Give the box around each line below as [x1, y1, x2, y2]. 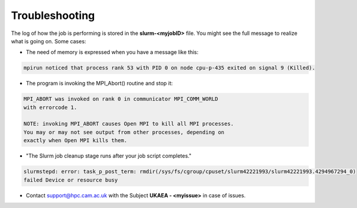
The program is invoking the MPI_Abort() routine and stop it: [26, 80, 173, 87]
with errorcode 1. [23, 104, 77, 111]
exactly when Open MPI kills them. [23, 137, 127, 144]
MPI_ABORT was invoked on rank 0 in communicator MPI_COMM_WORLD [23, 95, 218, 103]
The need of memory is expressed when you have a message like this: [26, 49, 199, 56]
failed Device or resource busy [23, 177, 118, 183]
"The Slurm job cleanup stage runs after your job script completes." [26, 152, 192, 159]
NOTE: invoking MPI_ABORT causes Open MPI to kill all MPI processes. [23, 120, 234, 127]
